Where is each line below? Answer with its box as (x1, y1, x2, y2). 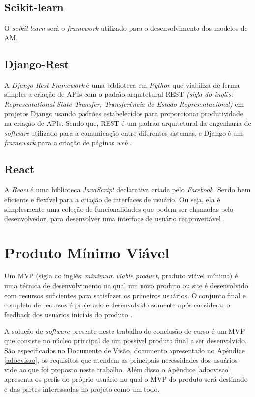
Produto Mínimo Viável (4, 242, 170, 262)
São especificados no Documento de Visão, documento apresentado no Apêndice (4, 345, 245, 355)
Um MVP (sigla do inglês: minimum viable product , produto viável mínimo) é (4, 271, 238, 281)
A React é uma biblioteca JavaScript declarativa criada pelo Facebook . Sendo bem (4, 184, 251, 194)
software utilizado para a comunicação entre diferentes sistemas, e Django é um (4, 127, 243, 138)
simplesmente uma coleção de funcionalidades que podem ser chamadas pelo (4, 204, 233, 214)
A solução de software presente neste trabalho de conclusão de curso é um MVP (4, 326, 245, 336)
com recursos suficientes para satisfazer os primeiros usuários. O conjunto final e (4, 290, 246, 300)
